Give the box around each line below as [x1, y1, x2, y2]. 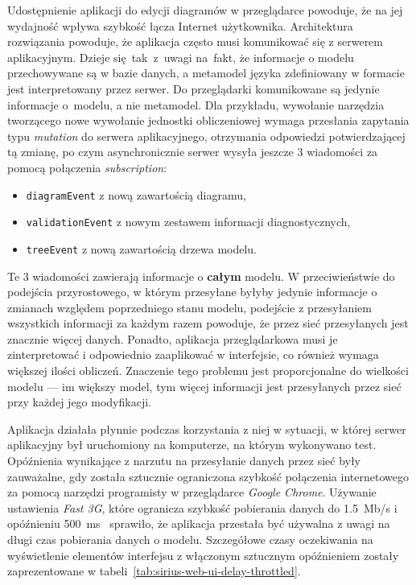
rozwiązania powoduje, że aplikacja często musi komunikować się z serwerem [7, 33, 383, 50]
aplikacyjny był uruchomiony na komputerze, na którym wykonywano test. [7, 436, 377, 453]
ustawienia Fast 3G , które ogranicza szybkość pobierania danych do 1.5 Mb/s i [7, 499, 397, 516]
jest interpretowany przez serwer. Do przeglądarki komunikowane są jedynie [7, 80, 380, 97]
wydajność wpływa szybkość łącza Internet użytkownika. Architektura [7, 17, 353, 34]
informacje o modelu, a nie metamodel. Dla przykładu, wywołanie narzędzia [7, 96, 385, 113]
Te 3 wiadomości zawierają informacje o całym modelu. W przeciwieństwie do [7, 267, 395, 284]
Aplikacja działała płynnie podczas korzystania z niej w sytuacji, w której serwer [7, 420, 406, 437]
